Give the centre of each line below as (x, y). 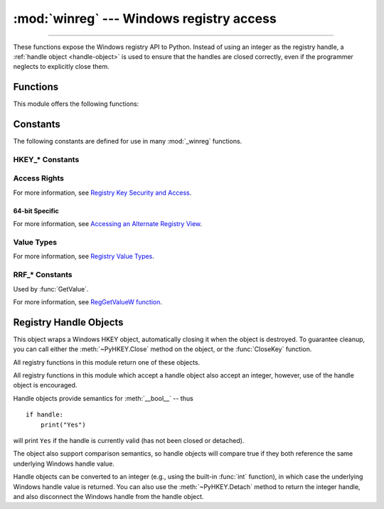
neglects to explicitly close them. (61, 67)
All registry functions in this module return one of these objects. (107, 362)
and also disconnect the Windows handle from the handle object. (108, 496)
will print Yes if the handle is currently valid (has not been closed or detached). (129, 440)
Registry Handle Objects (68, 322)
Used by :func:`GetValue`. (51, 289)
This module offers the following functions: (76, 104)
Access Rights (38, 178)
